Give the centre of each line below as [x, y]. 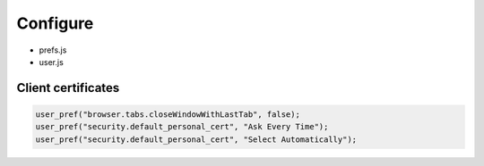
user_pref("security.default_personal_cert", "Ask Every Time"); [182, 127]
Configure [55, 23]
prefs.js [53, 50]
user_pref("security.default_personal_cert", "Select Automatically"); [196, 139]
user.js [52, 62]
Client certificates [68, 88]
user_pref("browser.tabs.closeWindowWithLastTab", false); [168, 114]
